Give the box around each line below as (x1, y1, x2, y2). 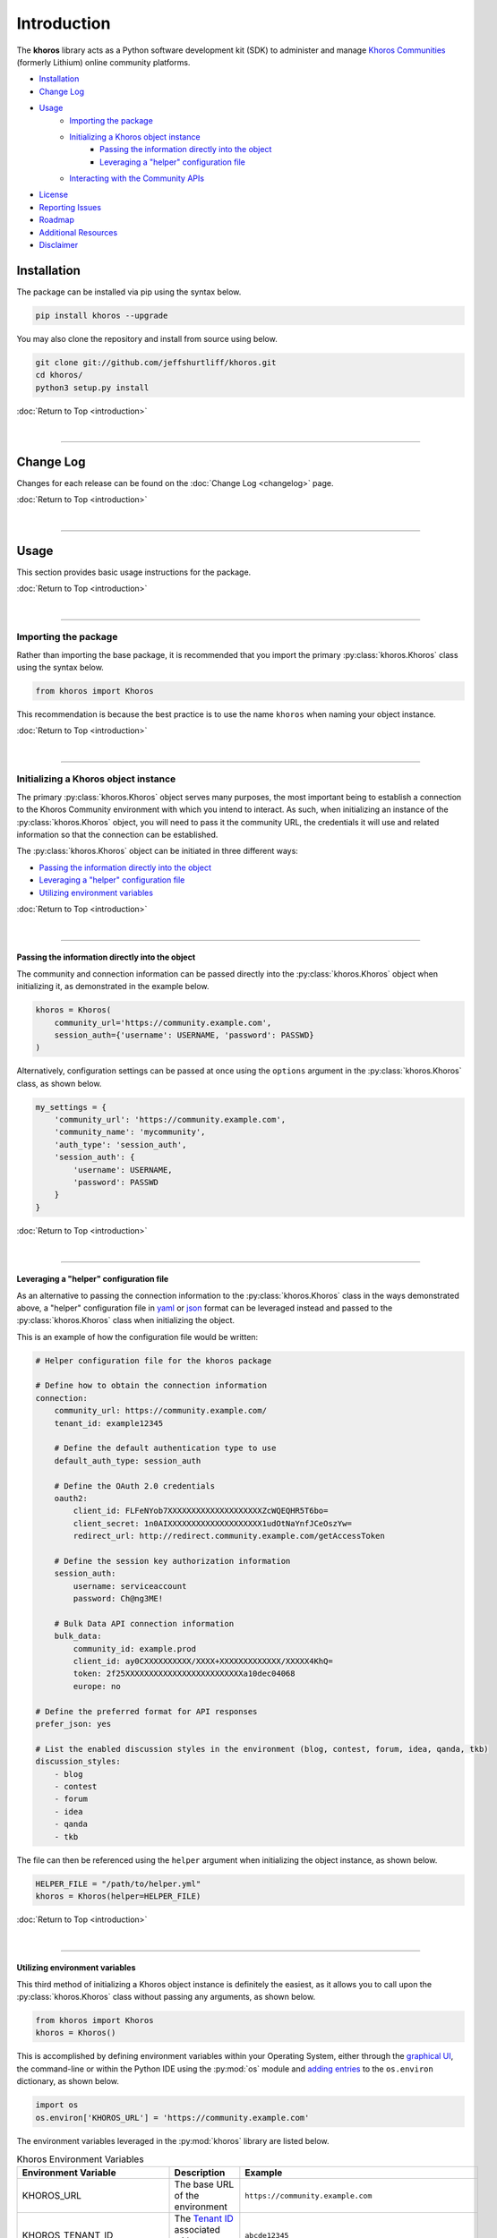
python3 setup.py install (35, 382, 150, 393)
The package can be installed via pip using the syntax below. (16, 286, 242, 297)
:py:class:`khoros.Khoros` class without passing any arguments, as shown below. (16, 1992, 316, 2003)
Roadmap (39, 215, 75, 226)
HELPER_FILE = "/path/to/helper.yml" (35, 1878, 201, 1889)
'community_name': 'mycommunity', (54, 1127, 206, 1137)
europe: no (73, 1681, 121, 1691)
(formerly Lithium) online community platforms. (16, 56, 191, 67)
